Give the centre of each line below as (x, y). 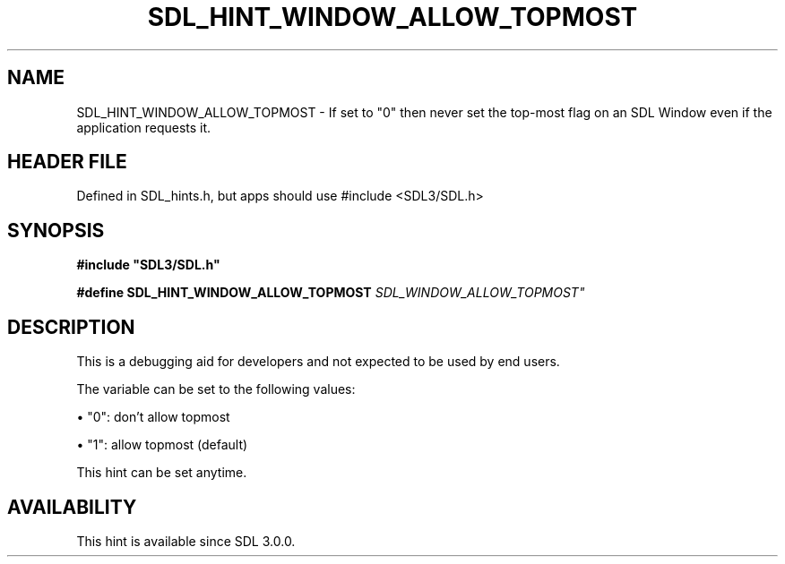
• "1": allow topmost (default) (162, 445)
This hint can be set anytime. (162, 473)
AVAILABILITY (72, 507)
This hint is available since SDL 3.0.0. (186, 541)
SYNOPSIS (56, 230)
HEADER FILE (67, 162)
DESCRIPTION (71, 327)
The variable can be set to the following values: (216, 389)
